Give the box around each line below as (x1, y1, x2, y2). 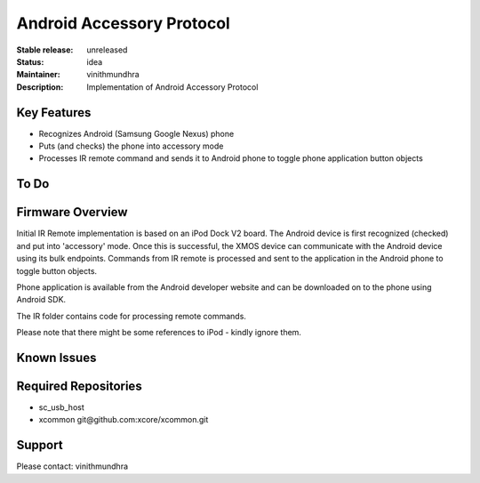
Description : (16, 81, 64, 93)
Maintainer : (16, 69, 61, 80)
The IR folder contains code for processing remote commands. (16, 310, 246, 321)
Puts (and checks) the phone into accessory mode (38, 141, 224, 151)
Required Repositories (16, 378, 142, 393)
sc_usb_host (38, 401, 84, 413)
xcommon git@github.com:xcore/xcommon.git (38, 415, 209, 425)
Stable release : (16, 44, 74, 55)
